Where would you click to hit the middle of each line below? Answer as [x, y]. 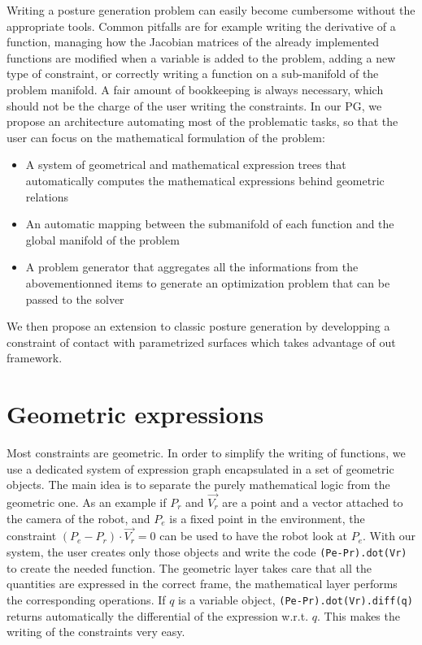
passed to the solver [75, 299]
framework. [35, 358]
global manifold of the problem [102, 239]
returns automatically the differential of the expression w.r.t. [158, 615]
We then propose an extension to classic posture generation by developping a [198, 326]
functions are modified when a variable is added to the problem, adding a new [201, 57]
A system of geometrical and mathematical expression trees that [186, 164]
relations [47, 196]
